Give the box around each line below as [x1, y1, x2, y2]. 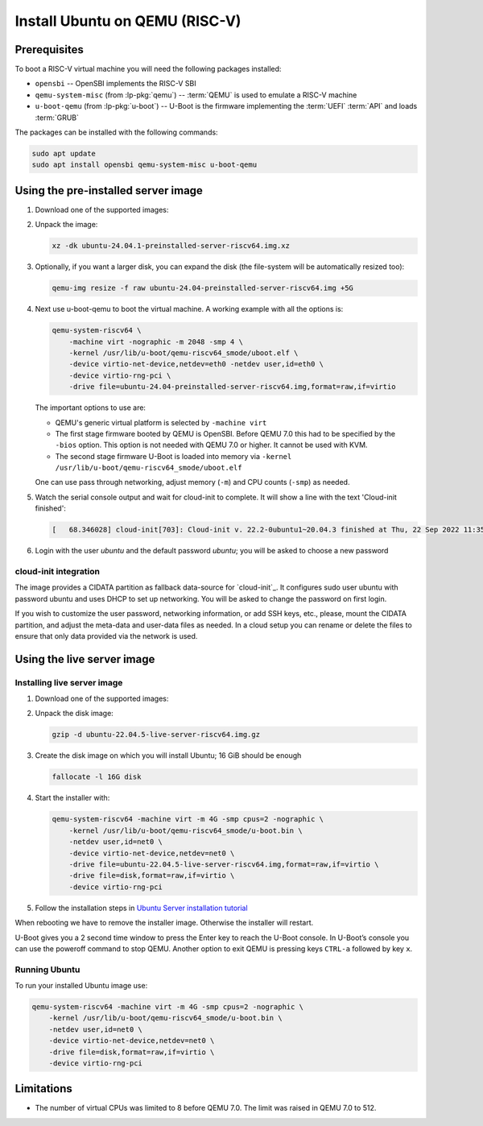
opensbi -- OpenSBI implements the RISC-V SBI [35, 79, 196, 89]
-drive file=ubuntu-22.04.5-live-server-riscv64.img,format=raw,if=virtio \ [68, 859, 379, 869]
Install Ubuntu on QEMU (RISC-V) [14, 12, 242, 30]
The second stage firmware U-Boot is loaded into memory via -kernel [55, 451, 292, 461]
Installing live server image [14, 677, 123, 688]
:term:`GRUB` [35, 113, 80, 122]
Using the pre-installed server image [14, 184, 203, 197]
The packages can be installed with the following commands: [14, 127, 218, 137]
